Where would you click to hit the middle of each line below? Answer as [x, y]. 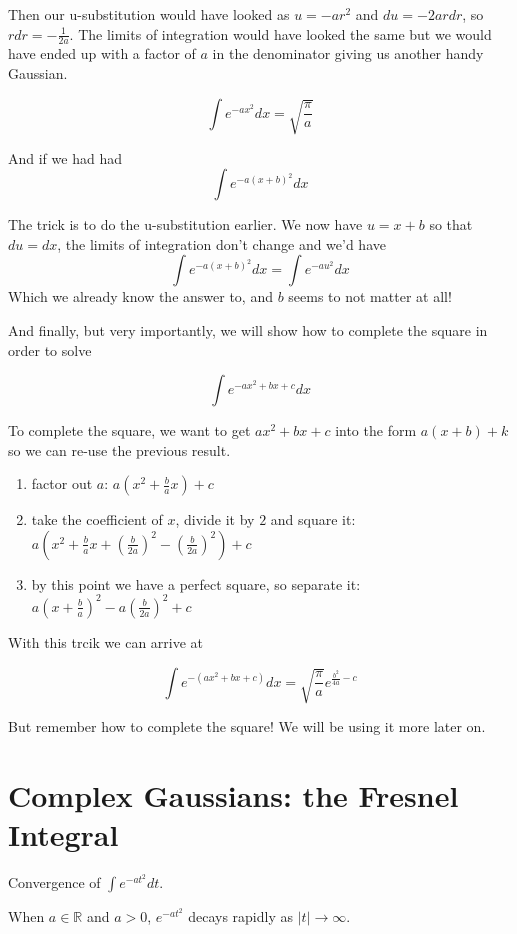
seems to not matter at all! [370, 296]
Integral [63, 834]
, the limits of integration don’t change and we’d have [221, 243]
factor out [62, 483]
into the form [376, 430]
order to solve [50, 349]
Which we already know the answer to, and [140, 296]
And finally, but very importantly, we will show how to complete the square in [248, 329]
